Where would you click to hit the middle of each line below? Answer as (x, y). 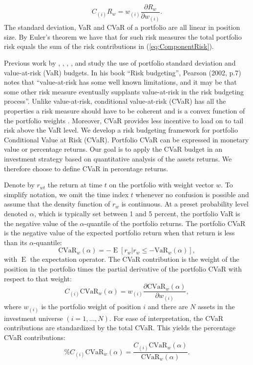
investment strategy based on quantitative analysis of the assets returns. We (118, 158)
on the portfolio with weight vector (161, 185)
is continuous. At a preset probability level (185, 204)
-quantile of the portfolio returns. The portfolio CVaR (165, 223)
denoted (16, 213)
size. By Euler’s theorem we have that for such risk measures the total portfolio (123, 36)
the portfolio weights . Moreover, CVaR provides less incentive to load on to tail (124, 120)
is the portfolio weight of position (91, 307)
